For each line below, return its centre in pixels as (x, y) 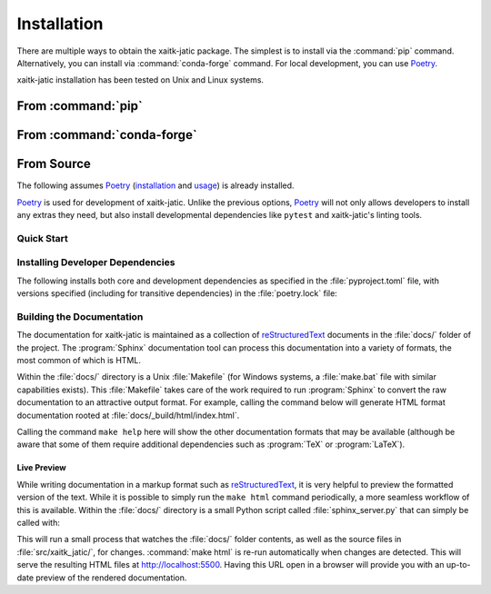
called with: (39, 522)
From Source (54, 164)
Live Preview (42, 468)
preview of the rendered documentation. (111, 578)
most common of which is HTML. (79, 361)
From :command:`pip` (80, 106)
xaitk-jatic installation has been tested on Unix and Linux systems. (140, 80)
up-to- (458, 565)
